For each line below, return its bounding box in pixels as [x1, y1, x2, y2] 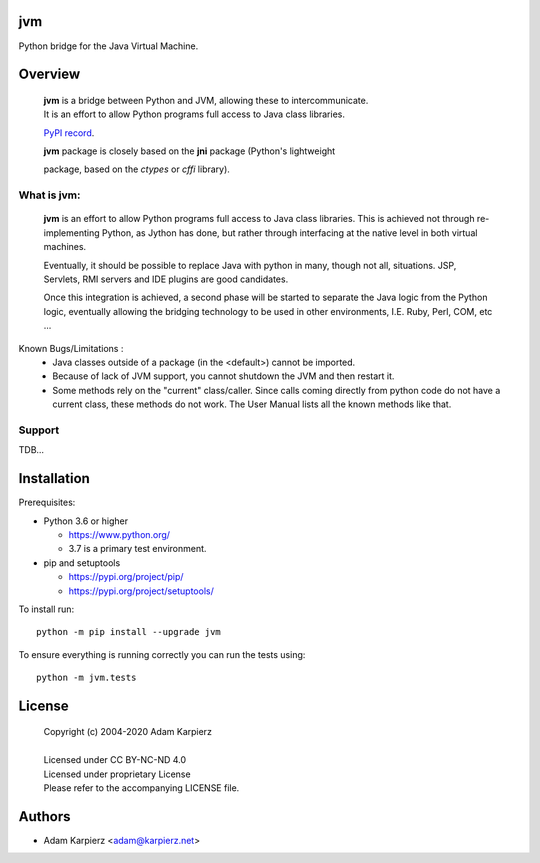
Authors [18, 808, 71, 825]
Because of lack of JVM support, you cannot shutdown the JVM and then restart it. [52, 370, 395, 382]
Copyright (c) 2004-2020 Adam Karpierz [43, 726, 212, 738]
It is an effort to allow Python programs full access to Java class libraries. [43, 108, 345, 120]
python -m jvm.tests [36, 672, 137, 684]
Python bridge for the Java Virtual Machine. [18, 40, 199, 52]
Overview [18, 66, 81, 83]
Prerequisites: [18, 496, 76, 509]
